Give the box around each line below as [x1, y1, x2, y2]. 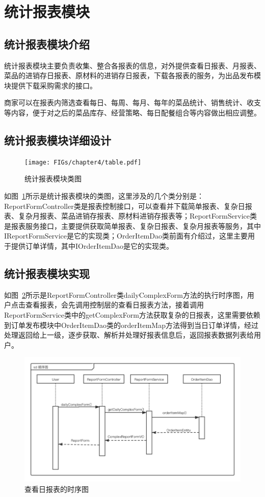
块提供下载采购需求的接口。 [4, 80, 97, 90]
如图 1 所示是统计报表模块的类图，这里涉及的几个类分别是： [4, 191, 204, 201]
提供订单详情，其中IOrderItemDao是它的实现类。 [11, 240, 173, 251]
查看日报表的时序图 [24, 484, 89, 494]
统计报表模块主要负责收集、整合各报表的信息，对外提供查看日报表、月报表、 [4, 60, 261, 70]
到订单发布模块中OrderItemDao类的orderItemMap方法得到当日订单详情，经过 [4, 319, 258, 330]
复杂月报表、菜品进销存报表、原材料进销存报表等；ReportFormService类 [18, 210, 257, 221]
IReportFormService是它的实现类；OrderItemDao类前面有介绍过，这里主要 [4, 230, 248, 241]
